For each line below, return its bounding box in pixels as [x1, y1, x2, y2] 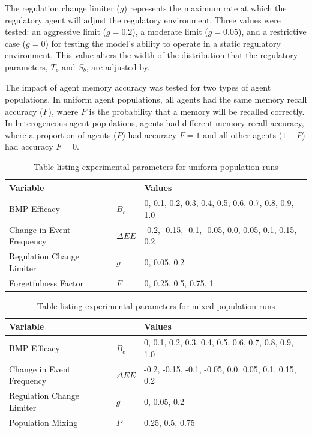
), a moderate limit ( [132, 25, 208, 38]
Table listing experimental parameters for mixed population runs [37, 299, 275, 312]
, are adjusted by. [86, 60, 150, 73]
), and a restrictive [238, 25, 307, 38]
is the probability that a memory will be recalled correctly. [89, 104, 305, 117]
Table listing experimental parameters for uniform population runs [34, 160, 278, 172]
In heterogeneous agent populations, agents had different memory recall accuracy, [5, 117, 304, 129]
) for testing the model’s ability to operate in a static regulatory [45, 37, 281, 49]
